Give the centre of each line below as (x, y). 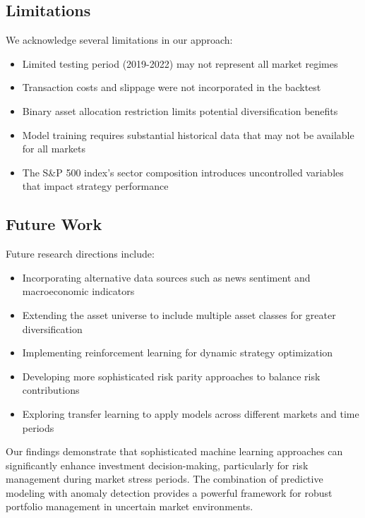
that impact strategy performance (95, 186)
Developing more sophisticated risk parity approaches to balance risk (171, 376)
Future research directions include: (80, 254)
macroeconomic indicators (78, 291)
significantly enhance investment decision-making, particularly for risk (157, 465)
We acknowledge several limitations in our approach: (119, 40)
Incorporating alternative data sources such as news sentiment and (166, 277)
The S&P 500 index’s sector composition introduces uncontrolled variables (183, 172)
